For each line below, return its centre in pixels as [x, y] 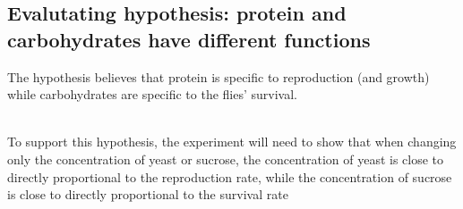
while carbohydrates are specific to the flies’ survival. [153, 94]
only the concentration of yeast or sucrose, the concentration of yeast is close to [226, 159]
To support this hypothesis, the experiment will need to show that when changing [232, 142]
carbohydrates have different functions [189, 39]
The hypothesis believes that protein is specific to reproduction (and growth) [219, 76]
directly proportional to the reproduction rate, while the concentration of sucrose [230, 176]
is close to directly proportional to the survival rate [148, 194]
